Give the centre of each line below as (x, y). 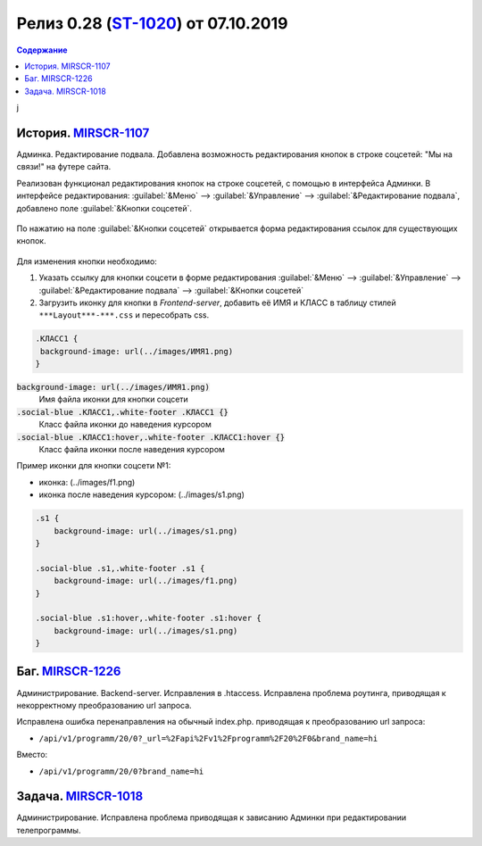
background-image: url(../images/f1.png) (146, 581)
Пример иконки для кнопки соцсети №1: (94, 466)
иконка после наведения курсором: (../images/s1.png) (141, 494)
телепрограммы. (49, 830)
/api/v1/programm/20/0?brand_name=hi (121, 771)
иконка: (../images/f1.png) (87, 482)
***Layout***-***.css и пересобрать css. (124, 315)
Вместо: (32, 755)
